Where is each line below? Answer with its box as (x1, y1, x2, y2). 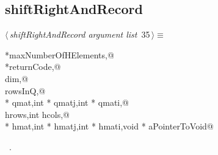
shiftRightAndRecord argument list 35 (9, 28, 150, 41)
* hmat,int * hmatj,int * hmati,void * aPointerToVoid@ (5, 120, 214, 133)
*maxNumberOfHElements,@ (5, 48, 114, 61)
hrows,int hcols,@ (5, 108, 70, 120)
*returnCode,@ (5, 60, 61, 73)
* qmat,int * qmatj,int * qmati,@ (5, 96, 129, 109)
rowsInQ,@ (5, 84, 46, 97)
